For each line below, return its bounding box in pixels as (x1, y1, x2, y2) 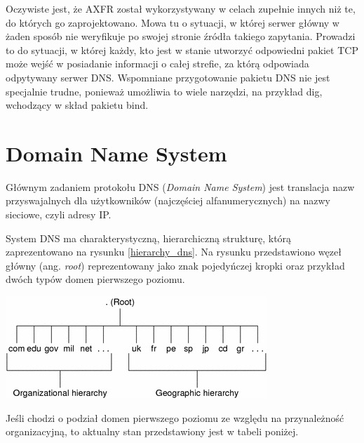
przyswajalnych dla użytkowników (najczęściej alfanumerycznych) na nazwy (6, 193, 331, 208)
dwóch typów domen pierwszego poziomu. (6, 272, 185, 286)
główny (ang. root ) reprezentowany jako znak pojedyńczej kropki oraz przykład (6, 258, 345, 272)
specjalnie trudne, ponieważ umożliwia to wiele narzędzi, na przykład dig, (6, 84, 323, 98)
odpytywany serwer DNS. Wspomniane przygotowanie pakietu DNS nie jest (6, 70, 330, 84)
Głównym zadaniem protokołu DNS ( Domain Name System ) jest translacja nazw (6, 179, 355, 194)
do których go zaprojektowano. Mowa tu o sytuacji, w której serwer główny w (6, 15, 339, 29)
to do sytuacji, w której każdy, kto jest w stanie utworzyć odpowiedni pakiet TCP (6, 42, 358, 57)
